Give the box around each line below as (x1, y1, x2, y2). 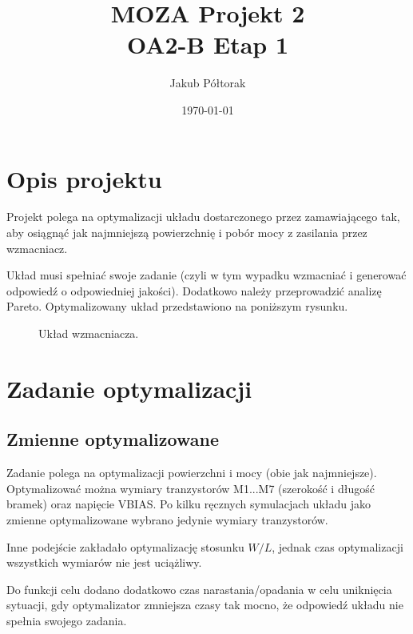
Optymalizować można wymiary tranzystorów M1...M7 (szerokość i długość (6, 480, 375, 496)
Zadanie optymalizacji (6, 371, 252, 404)
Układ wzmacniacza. (38, 325, 139, 341)
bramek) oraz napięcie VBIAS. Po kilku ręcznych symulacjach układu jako (6, 496, 371, 512)
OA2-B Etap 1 (126, 28, 289, 61)
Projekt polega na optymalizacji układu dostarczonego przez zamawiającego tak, (6, 208, 400, 225)
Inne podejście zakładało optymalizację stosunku (6, 538, 244, 555)
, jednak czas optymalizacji (272, 538, 403, 555)
